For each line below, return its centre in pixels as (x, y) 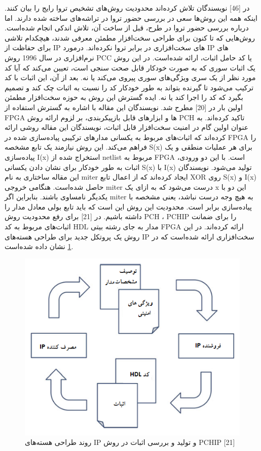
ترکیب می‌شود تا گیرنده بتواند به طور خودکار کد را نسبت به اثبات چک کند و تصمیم (129, 87)
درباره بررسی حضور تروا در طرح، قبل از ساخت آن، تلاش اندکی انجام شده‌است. (127, 28)
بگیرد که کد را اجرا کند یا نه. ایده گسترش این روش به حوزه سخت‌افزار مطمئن (124, 97)
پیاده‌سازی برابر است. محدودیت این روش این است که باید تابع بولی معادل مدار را (128, 206)
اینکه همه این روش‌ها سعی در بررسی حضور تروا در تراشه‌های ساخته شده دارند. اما (131, 18)
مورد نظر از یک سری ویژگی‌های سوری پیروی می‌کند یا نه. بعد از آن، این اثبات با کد (130, 77)
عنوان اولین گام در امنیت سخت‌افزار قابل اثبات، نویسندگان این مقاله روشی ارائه (127, 127)
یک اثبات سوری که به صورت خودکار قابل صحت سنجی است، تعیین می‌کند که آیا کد (130, 67)
